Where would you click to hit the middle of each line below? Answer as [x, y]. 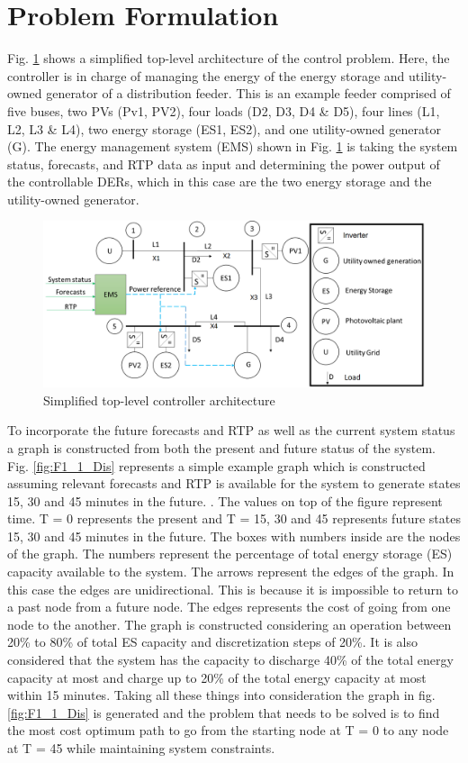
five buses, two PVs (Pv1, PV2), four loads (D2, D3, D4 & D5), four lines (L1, [224, 110]
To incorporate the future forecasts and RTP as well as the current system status [231, 430]
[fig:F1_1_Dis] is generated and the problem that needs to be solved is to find [224, 712]
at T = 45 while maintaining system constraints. [141, 748]
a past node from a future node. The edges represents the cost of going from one [229, 607]
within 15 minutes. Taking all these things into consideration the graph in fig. [221, 695]
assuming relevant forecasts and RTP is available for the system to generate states [234, 483]
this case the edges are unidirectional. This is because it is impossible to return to [233, 589]
